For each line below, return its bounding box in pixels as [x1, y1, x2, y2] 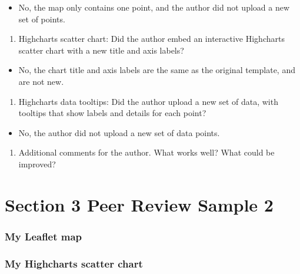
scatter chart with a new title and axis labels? [18, 44, 184, 56]
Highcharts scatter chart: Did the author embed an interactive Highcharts [18, 32, 285, 45]
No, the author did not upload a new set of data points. [18, 126, 220, 138]
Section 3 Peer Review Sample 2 [5, 192, 274, 216]
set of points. [18, 12, 65, 25]
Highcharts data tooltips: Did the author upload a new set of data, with [18, 95, 278, 107]
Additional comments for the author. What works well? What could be [18, 146, 275, 159]
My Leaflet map [5, 229, 82, 243]
